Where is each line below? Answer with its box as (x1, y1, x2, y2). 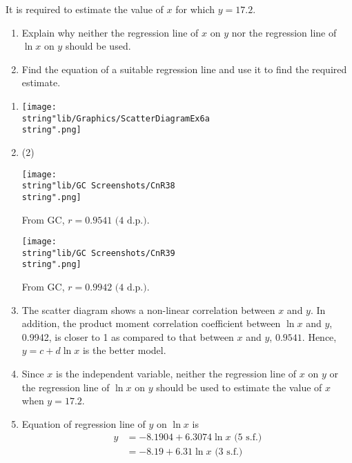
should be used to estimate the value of (156, 380, 322, 394)
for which (175, 2, 215, 16)
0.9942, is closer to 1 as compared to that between (21, 329, 234, 344)
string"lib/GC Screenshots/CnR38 (21, 181, 175, 191)
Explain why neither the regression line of (21, 25, 199, 39)
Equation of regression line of (21, 416, 146, 431)
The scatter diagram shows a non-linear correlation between (21, 302, 275, 317)
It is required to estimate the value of (6, 2, 164, 16)
